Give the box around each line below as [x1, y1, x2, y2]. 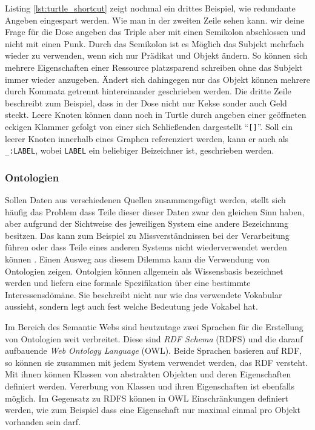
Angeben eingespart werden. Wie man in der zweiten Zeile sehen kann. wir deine [5, 13, 305, 26]
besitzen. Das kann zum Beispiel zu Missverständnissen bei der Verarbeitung [5, 229, 290, 241]
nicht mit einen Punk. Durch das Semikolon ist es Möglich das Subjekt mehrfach [5, 37, 304, 50]
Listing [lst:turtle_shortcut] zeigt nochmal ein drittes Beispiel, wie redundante [5, 2, 296, 14]
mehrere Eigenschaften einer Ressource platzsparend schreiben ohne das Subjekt [5, 60, 303, 73]
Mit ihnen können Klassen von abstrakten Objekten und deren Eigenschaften [5, 368, 291, 380]
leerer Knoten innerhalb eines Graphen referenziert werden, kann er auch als [5, 132, 289, 145]
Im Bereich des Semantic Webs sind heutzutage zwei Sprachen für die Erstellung [5, 321, 303, 333]
